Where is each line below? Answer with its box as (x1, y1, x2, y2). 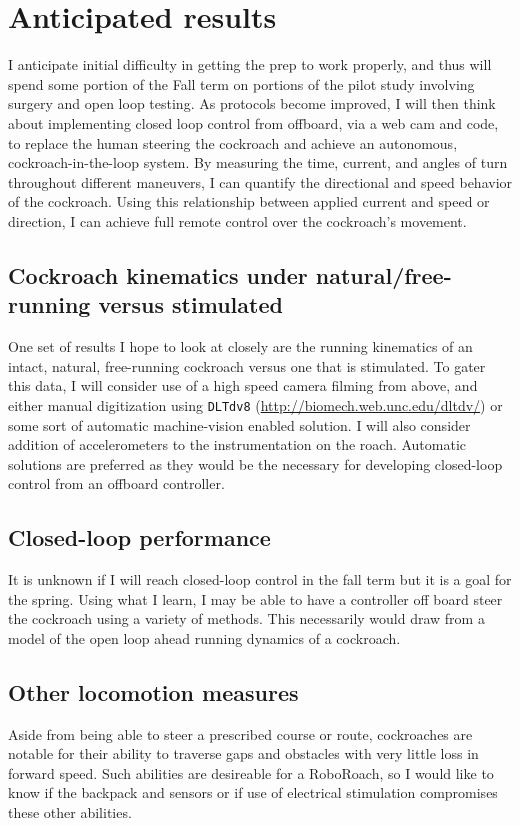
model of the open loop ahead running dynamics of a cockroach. (8, 627, 401, 648)
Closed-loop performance (8, 522, 271, 553)
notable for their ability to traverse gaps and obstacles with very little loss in (8, 743, 479, 764)
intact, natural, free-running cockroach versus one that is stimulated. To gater (8, 355, 486, 376)
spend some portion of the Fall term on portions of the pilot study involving (8, 73, 475, 94)
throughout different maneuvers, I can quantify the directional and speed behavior (8, 171, 513, 192)
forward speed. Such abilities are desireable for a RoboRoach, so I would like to (8, 762, 494, 783)
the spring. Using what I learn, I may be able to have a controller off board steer (8, 588, 503, 609)
